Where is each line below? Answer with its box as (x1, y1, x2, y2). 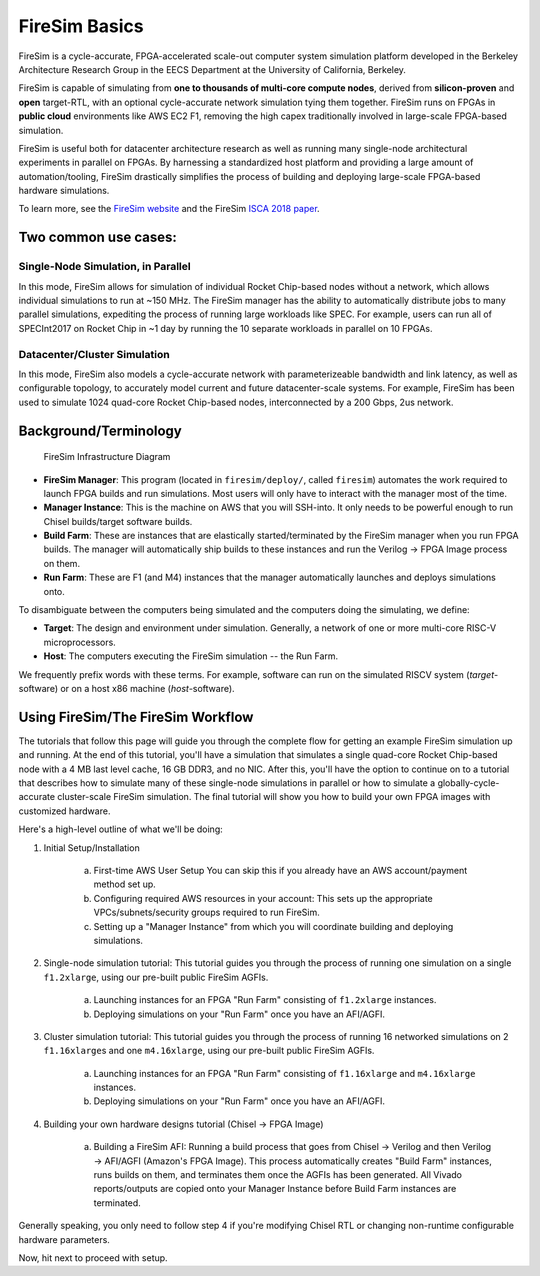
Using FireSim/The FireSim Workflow (18, 708, 254, 725)
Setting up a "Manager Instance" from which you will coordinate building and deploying (93, 920, 454, 932)
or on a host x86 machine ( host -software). (60, 682, 235, 694)
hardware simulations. (18, 185, 110, 197)
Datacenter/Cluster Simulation (18, 347, 170, 361)
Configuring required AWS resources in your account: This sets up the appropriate (93, 892, 434, 904)
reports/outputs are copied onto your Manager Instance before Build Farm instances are (93, 1183, 457, 1195)
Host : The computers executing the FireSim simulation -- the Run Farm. (43, 650, 339, 662)
